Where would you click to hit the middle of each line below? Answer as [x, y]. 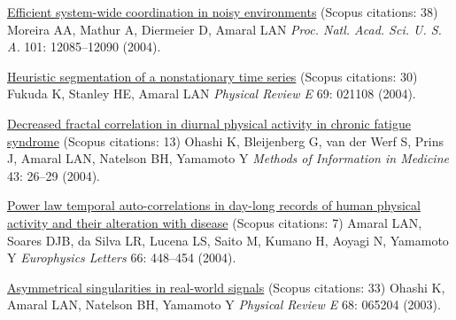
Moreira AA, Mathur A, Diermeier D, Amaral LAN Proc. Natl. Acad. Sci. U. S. [224, 29]
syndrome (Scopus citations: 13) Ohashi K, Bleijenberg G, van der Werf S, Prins [226, 140]
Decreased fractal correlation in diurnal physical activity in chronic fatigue [209, 123]
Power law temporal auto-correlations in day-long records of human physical [214, 205]
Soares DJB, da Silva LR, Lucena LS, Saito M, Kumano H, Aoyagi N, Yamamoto [228, 240]
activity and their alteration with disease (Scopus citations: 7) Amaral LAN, [215, 222]
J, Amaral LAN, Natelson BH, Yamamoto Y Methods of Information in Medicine [228, 158]
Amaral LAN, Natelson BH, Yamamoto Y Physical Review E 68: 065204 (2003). [224, 304]
